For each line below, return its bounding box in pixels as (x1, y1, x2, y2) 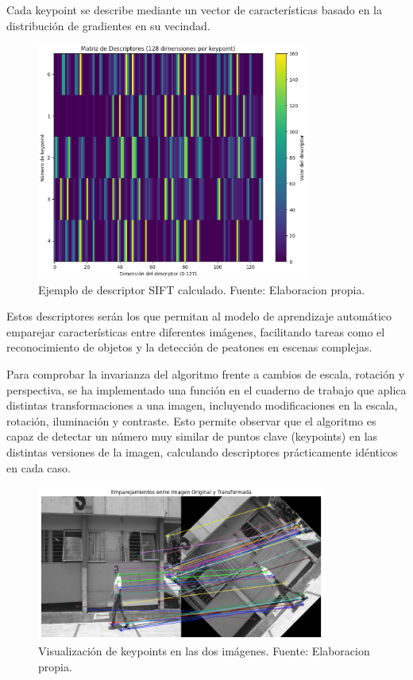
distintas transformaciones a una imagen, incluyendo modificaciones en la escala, (6, 397, 398, 414)
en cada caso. (6, 459, 71, 476)
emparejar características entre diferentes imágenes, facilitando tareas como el (6, 323, 385, 340)
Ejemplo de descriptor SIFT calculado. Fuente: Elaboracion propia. (38, 281, 365, 297)
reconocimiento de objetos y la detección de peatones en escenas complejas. (6, 339, 372, 356)
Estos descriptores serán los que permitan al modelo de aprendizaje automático (6, 308, 392, 324)
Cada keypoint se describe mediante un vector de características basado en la (6, 2, 382, 17)
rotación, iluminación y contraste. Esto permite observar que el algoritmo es (6, 412, 376, 429)
